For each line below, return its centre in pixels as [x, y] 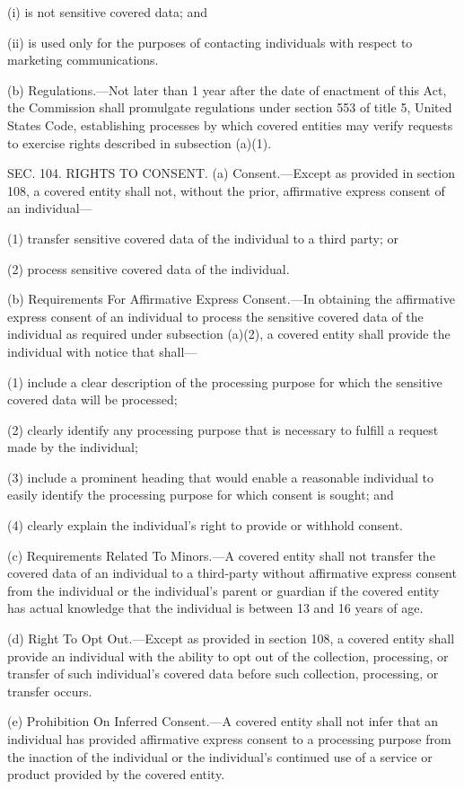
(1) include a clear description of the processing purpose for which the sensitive [225, 381]
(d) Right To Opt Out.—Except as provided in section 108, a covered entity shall [231, 638]
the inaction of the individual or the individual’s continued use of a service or [220, 756]
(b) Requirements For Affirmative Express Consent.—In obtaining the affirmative [231, 299]
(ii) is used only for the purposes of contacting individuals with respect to [210, 42]
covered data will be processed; [92, 399]
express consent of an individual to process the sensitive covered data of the [215, 316]
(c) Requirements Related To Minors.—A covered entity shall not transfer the [221, 555]
